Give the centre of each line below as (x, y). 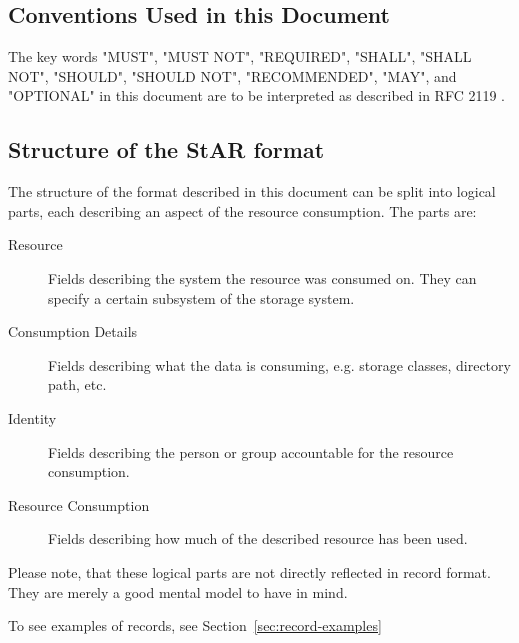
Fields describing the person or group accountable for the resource (251, 451)
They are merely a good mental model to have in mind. (178, 591)
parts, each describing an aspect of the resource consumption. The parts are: (242, 210)
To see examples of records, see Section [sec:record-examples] (195, 625)
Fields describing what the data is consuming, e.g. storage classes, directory (279, 364)
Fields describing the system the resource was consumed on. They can (262, 277)
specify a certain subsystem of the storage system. (201, 297)
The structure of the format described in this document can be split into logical (252, 191)
